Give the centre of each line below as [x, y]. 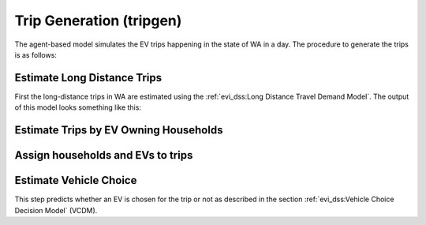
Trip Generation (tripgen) [98, 21]
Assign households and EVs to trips [104, 155]
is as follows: [35, 54]
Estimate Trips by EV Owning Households [119, 130]
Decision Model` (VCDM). [56, 210]
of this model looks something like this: [78, 107]
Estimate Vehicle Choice [76, 180]
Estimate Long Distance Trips [88, 78]
